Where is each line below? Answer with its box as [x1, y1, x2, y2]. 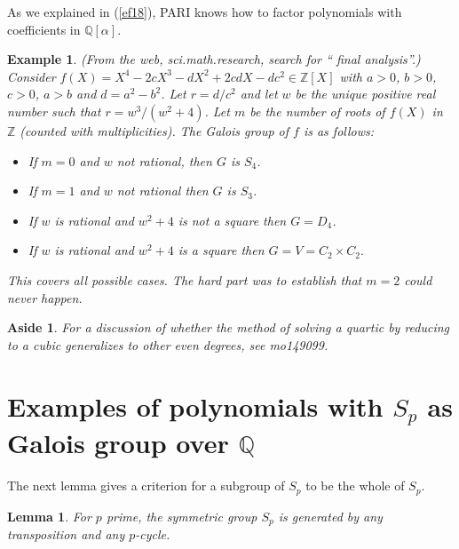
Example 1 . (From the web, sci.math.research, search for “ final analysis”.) [7, 50, 421, 68]
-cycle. [135, 525, 170, 544]
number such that [7, 101, 101, 120]
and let [240, 84, 278, 103]
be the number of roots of [249, 101, 385, 120]
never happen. [7, 288, 83, 306]
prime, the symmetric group [106, 506, 257, 525]
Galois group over [7, 425, 229, 461]
